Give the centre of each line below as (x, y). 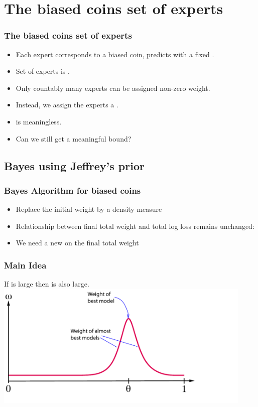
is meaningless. (39, 121)
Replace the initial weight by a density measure (89, 209)
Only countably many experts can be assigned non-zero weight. (113, 88)
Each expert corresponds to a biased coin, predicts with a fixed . (115, 54)
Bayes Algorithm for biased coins (73, 190)
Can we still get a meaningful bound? (74, 138)
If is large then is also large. (47, 284)
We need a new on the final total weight (77, 243)
